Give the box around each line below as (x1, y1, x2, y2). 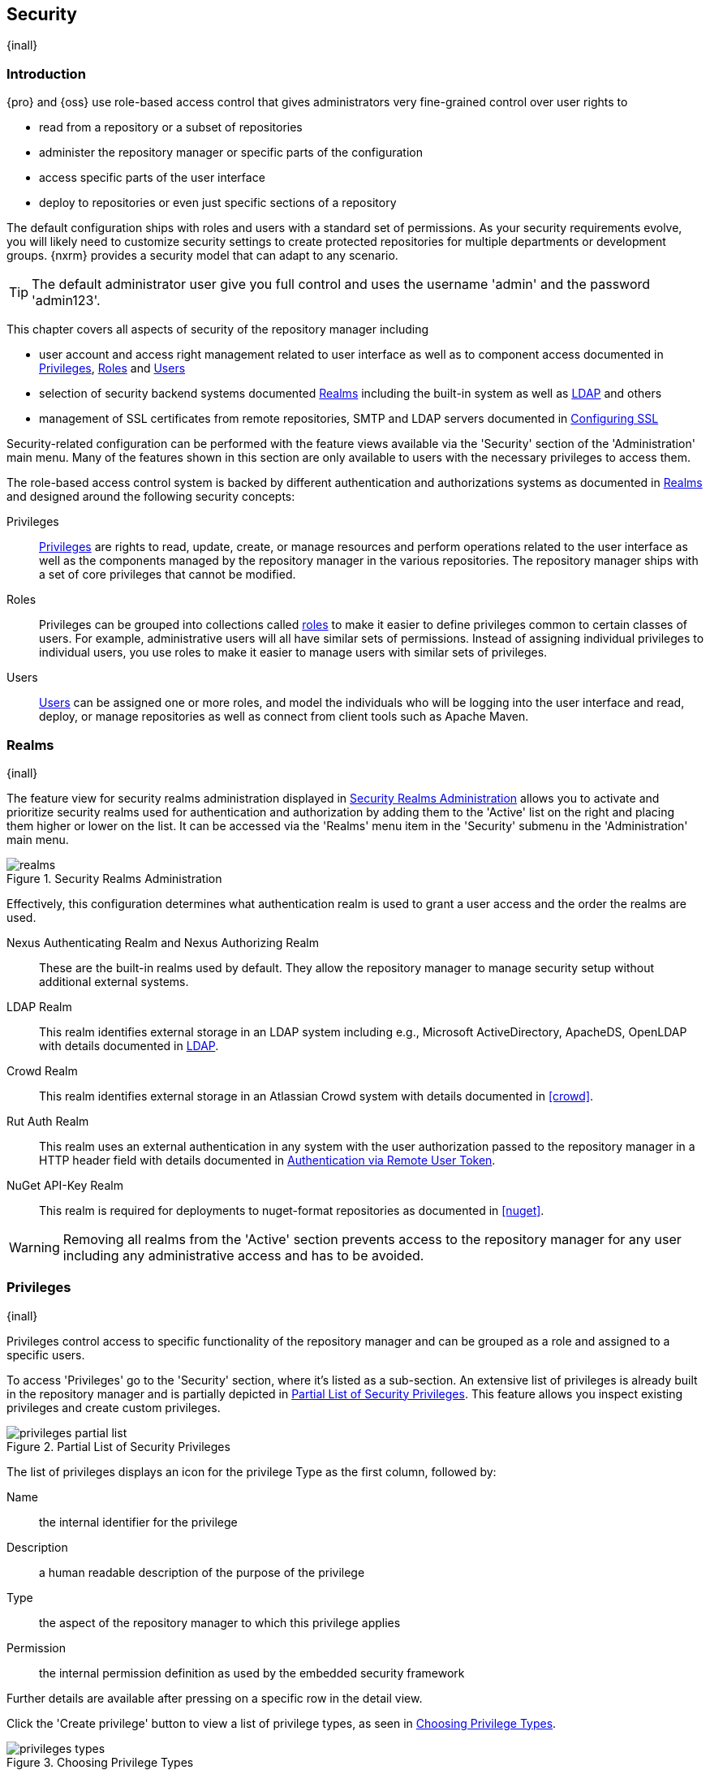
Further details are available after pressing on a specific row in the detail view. (6, 1690, 423, 1705)
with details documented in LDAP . (39, 1038, 219, 1053)
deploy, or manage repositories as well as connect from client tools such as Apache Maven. (39, 709, 529, 724)
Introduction (6, 65, 86, 82)
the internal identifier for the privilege (39, 1514, 238, 1529)
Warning (9, 1238, 60, 1255)
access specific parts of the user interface (39, 170, 265, 185)
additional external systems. (39, 974, 189, 988)
